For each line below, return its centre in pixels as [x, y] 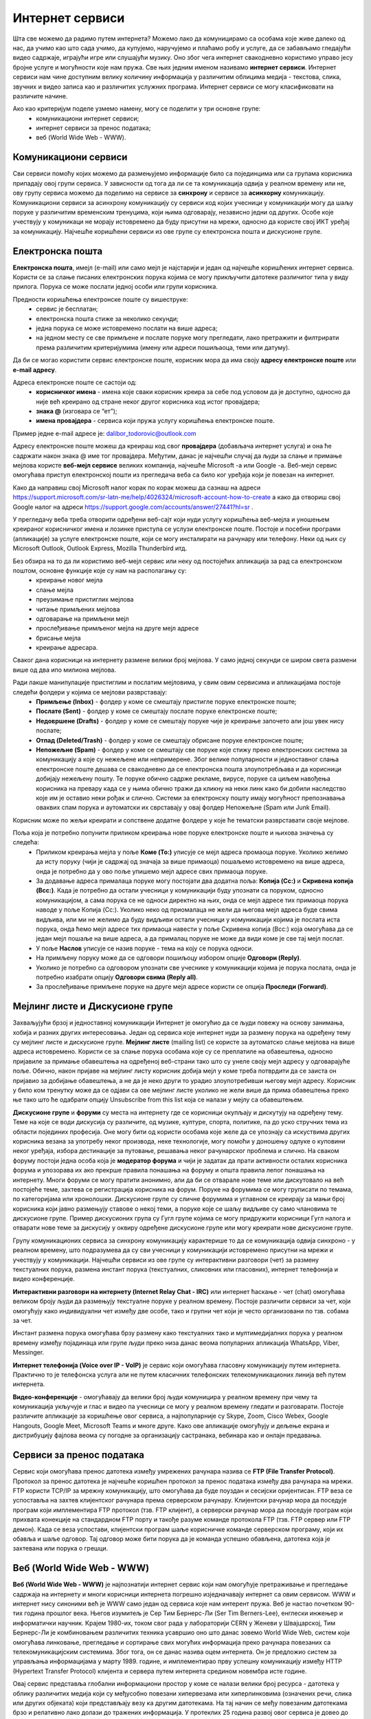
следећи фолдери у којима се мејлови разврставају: [90, 692]
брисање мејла [59, 638]
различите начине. [40, 96]
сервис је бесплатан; [67, 309]
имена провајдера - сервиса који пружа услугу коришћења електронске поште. [155, 421]
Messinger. [29, 1353]
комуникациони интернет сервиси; [88, 118]
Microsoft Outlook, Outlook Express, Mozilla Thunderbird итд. [100, 548]
